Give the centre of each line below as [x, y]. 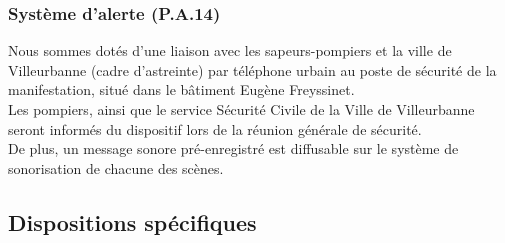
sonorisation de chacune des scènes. [116, 167]
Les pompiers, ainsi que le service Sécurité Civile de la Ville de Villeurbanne [241, 109]
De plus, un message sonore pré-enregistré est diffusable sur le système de [233, 148]
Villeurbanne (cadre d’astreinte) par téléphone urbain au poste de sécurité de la [252, 69]
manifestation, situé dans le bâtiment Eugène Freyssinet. [181, 89]
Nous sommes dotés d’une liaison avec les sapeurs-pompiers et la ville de [230, 50]
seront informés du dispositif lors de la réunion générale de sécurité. [215, 128]
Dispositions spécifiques [132, 221]
